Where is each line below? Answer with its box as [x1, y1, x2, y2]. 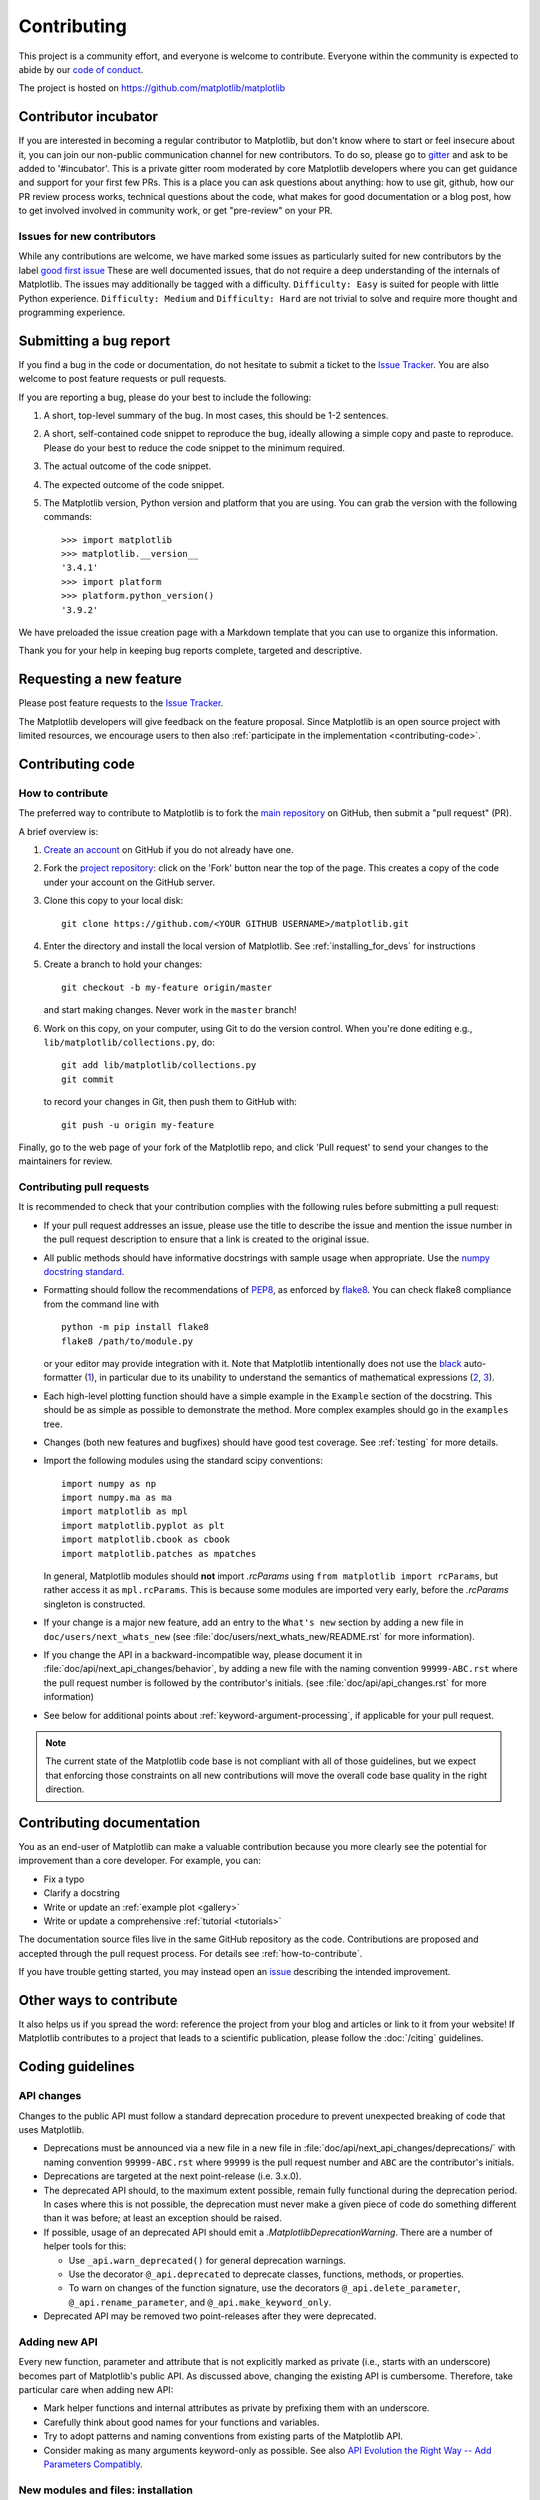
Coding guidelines [18, 2058, 135, 2075]
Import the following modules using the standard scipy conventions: [43, 1455, 324, 1467]
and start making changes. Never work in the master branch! [43, 1004, 297, 1016]
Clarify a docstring [43, 1887, 120, 1899]
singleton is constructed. [43, 1598, 146, 1610]
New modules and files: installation [18, 2483, 194, 2497]
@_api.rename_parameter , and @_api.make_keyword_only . [68, 2296, 332, 2308]
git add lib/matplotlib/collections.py [61, 1060, 257, 1071]
